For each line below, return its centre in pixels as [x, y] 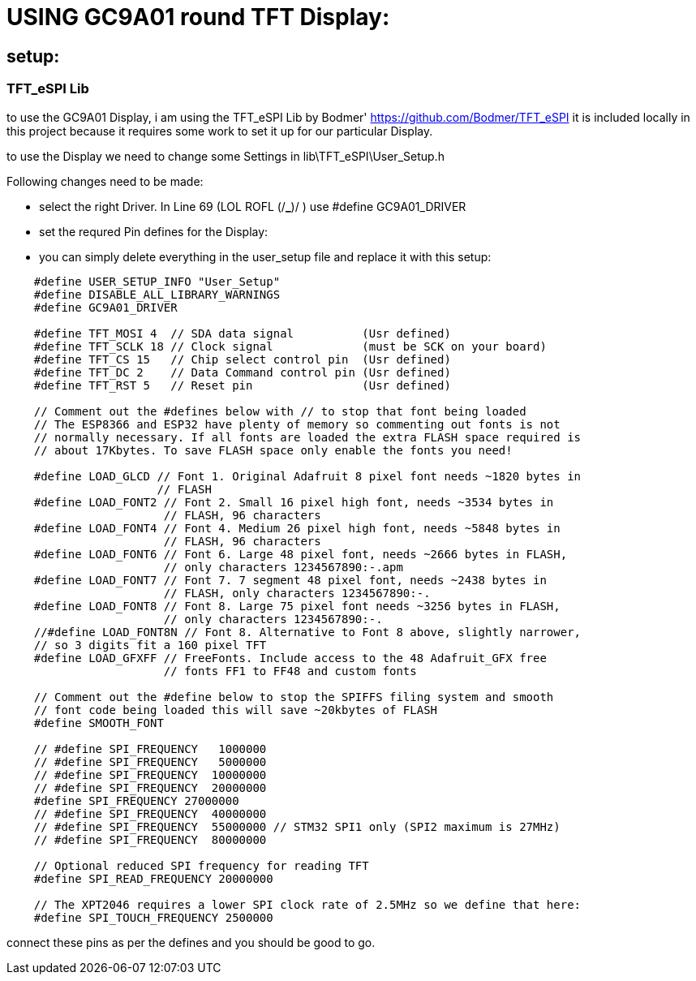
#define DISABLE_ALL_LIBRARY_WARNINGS [157, 294]
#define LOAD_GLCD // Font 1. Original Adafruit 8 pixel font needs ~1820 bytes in [307, 476]
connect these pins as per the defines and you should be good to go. [191, 942]
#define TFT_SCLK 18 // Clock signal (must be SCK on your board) [290, 346]
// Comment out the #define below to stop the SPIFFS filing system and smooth [294, 697]
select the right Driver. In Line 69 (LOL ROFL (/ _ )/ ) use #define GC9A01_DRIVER [253, 206]
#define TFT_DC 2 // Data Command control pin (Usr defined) [242, 372]
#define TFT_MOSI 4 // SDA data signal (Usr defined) [242, 333]
